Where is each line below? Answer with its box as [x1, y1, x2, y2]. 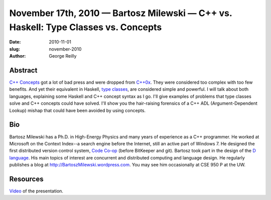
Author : [9, 53, 26, 59]
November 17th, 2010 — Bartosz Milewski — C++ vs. [9, 8, 232, 19]
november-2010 [49, 46, 82, 52]
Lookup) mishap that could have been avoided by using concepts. [9, 107, 146, 113]
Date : [9, 39, 21, 45]
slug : [9, 46, 20, 52]
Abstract [9, 66, 38, 75]
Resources [9, 174, 44, 183]
